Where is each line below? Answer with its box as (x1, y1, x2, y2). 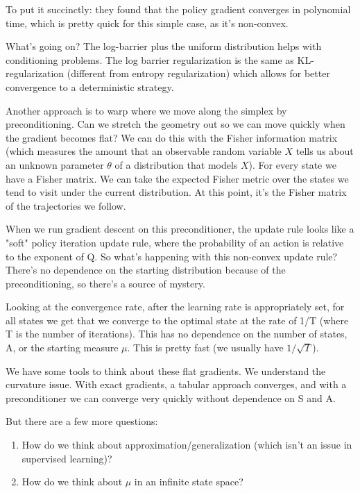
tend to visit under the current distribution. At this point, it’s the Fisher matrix (6, 185, 347, 199)
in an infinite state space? (134, 474, 243, 489)
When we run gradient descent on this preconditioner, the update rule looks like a (6, 222, 354, 236)
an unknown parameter (6, 157, 104, 172)
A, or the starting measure (6, 340, 119, 355)
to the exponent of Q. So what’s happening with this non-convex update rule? (6, 249, 338, 263)
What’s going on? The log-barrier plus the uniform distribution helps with (6, 39, 322, 53)
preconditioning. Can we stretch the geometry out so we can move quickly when (6, 117, 345, 131)
